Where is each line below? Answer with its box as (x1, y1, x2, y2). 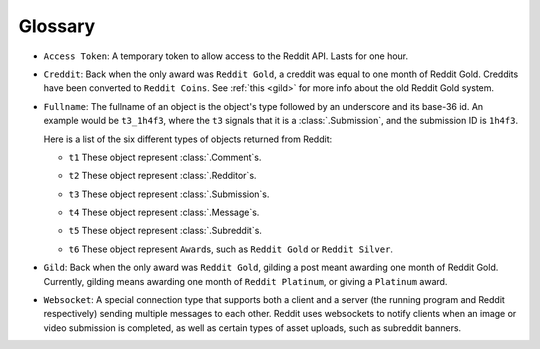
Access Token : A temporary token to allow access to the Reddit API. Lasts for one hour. (43, 50, 409, 62)
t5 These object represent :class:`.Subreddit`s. (68, 225, 262, 237)
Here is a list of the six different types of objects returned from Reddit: (43, 133, 333, 145)
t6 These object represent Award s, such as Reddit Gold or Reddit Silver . (68, 243, 394, 255)
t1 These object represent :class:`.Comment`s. (68, 151, 262, 163)
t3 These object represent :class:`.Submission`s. (68, 188, 270, 200)
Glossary (18, 15, 96, 37)
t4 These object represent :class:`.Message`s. (68, 206, 260, 219)
